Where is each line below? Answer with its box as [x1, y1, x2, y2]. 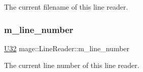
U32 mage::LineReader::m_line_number [4, 43, 130, 53]
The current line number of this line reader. [4, 60, 139, 70]
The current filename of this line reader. [4, 2, 128, 12]
